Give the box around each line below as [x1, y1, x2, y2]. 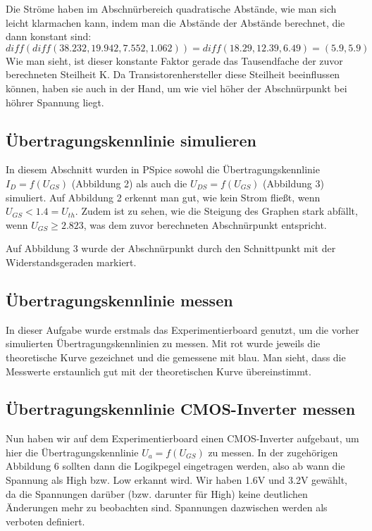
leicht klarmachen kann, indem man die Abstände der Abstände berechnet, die [6, 15, 345, 30]
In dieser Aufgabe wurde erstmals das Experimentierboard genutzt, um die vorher [6, 322, 359, 337]
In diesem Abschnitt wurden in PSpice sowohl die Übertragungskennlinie [6, 162, 320, 177]
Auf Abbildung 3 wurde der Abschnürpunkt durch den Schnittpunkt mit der [6, 241, 336, 256]
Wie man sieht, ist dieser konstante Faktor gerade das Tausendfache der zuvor [6, 53, 343, 68]
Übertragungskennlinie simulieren [6, 129, 256, 151]
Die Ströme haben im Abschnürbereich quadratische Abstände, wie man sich [6, 1, 337, 15]
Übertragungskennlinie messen [6, 289, 233, 311]
